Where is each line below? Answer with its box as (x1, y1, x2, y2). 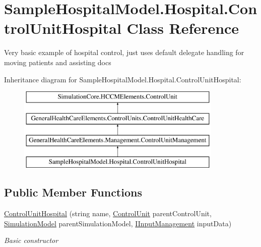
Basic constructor (4, 235, 58, 245)
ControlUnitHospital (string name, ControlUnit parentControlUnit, (4, 208, 212, 219)
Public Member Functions (4, 184, 142, 200)
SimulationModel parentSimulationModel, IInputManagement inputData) (4, 218, 232, 228)
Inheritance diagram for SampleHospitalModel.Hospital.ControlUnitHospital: (4, 74, 241, 84)
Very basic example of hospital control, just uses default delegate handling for (4, 47, 244, 58)
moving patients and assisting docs (4, 57, 111, 67)
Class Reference (126, 18, 239, 38)
